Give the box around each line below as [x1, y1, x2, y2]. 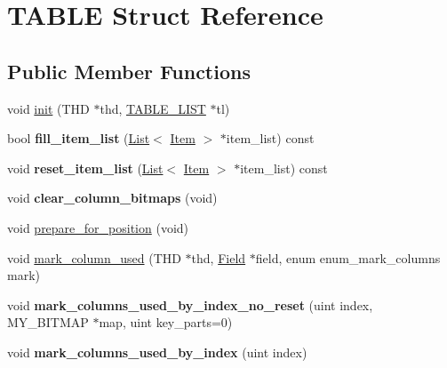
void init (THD [7, 99, 90, 117]
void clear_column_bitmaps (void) [7, 188, 218, 207]
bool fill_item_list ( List [7, 129, 150, 148]
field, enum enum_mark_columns [255, 248, 441, 267]
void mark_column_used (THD [7, 248, 181, 267]
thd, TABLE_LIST [100, 99, 206, 117]
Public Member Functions [7, 57, 251, 84]
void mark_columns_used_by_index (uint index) [7, 342, 307, 361]
